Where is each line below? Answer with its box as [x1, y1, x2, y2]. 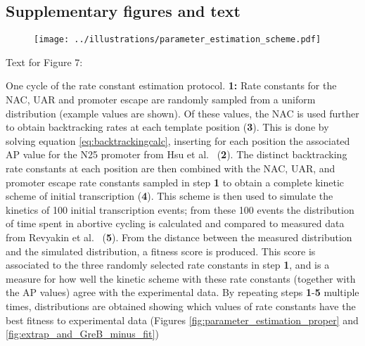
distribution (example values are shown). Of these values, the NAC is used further [6, 105, 359, 120]
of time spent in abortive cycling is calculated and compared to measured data [6, 216, 345, 231]
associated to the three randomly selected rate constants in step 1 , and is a [6, 257, 330, 272]
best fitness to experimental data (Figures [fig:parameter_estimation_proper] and [6, 312, 359, 327]
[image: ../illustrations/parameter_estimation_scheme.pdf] [34, 34, 321, 45]
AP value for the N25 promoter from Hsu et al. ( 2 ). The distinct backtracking [6, 147, 347, 162]
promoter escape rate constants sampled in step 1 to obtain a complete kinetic [6, 174, 345, 189]
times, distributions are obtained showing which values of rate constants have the [6, 298, 356, 313]
